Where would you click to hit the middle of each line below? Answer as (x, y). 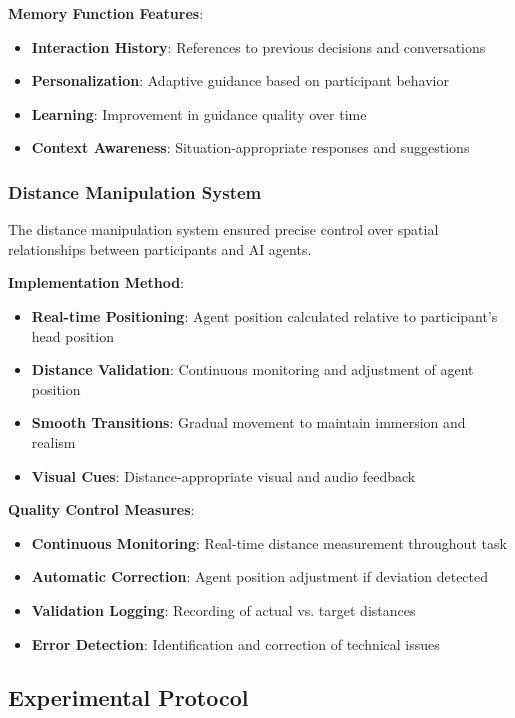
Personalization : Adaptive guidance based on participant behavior (240, 80)
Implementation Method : (96, 282)
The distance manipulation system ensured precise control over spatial (223, 229)
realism (53, 441)
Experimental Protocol (128, 697)
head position (72, 335)
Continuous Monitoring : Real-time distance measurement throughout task (269, 542)
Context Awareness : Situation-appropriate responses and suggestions (250, 147)
